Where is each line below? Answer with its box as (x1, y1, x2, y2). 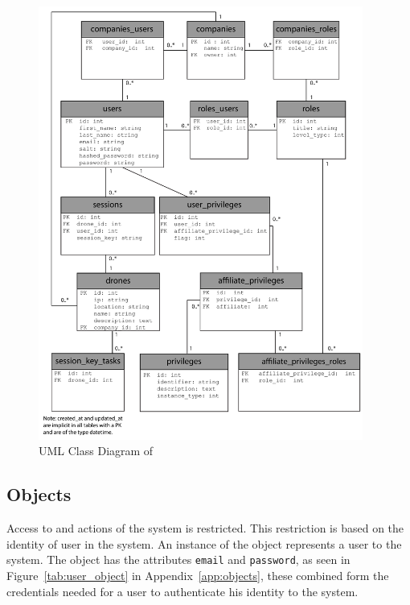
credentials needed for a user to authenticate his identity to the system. (6, 582, 359, 599)
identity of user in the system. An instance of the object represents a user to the (6, 535, 402, 552)
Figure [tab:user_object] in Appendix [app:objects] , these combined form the (6, 566, 389, 583)
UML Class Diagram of (39, 442, 154, 459)
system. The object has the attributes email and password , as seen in (6, 551, 351, 568)
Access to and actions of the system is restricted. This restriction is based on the (6, 520, 404, 537)
